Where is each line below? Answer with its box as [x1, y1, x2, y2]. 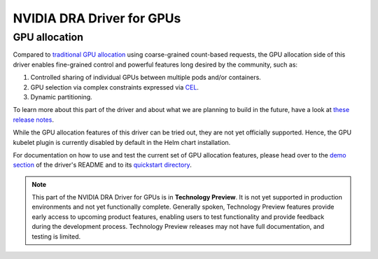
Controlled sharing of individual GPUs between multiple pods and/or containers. [30, 73, 262, 82]
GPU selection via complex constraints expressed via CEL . [30, 83, 199, 91]
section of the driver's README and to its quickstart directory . [13, 161, 192, 169]
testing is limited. [31, 232, 81, 241]
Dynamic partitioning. [30, 92, 92, 101]
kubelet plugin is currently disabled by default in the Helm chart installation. [13, 138, 231, 146]
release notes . [13, 115, 54, 124]
